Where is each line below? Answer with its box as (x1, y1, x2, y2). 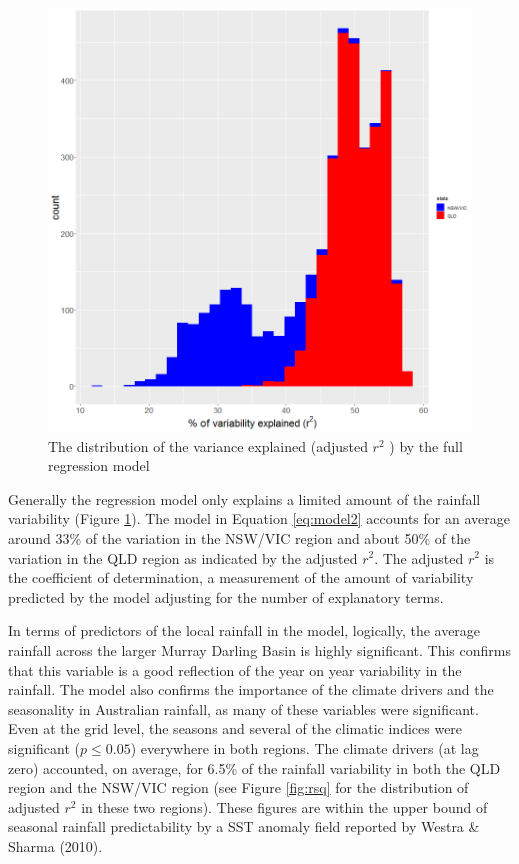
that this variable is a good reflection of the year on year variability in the (8, 659, 462, 680)
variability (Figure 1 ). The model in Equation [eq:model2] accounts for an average (8, 508, 510, 529)
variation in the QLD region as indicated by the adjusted (8, 547, 358, 568)
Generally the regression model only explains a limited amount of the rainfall (8, 488, 481, 509)
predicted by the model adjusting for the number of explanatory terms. (8, 586, 444, 607)
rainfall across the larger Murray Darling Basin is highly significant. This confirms (8, 639, 511, 660)
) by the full (389, 435, 463, 456)
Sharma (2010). (8, 835, 103, 856)
